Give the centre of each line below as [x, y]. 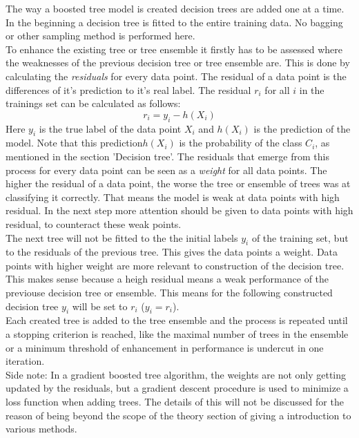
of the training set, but [300, 237]
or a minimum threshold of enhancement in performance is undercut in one [165, 347]
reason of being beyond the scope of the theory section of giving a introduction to [178, 415]
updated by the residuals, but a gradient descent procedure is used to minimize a [177, 388]
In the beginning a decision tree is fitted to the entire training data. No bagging [174, 22]
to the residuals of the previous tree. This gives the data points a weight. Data [172, 252]
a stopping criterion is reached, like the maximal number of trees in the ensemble [177, 334]
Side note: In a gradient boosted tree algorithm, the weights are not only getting [176, 374]
